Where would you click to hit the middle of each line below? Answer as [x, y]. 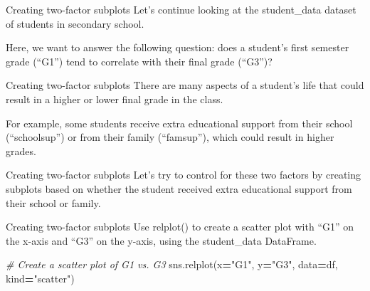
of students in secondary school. [75, 23]
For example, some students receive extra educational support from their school [179, 123]
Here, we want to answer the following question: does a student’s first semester [178, 47]
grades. [21, 150]
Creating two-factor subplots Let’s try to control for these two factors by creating [184, 175]
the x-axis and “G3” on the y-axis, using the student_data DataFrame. [161, 240]
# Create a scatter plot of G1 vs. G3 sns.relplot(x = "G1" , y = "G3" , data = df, [172, 264]
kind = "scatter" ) [40, 278]
